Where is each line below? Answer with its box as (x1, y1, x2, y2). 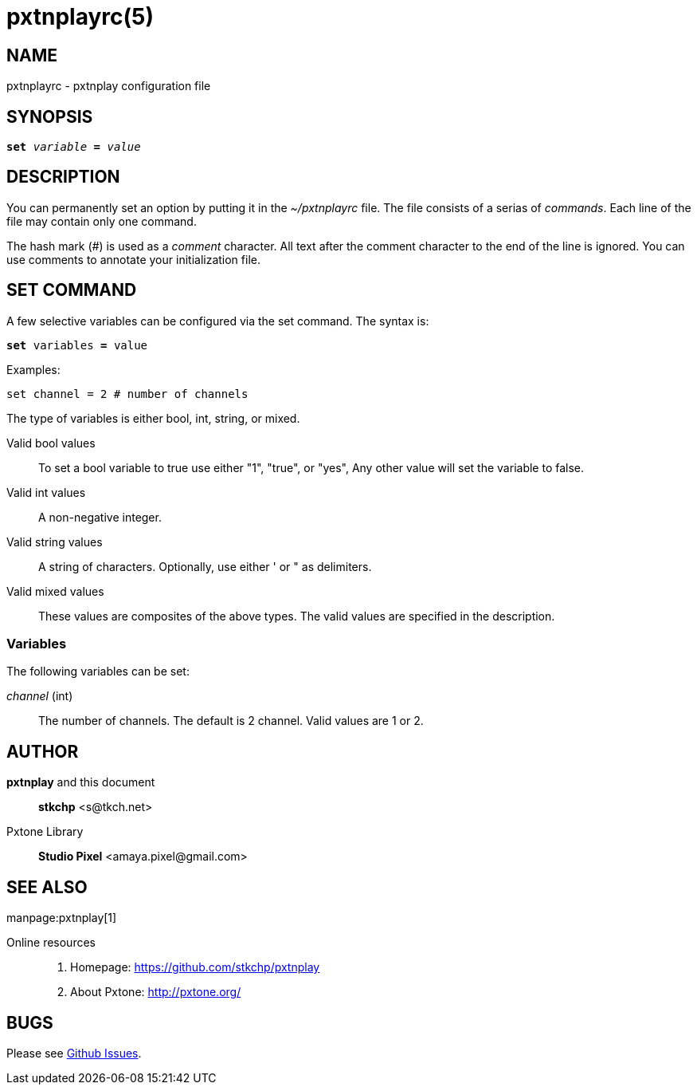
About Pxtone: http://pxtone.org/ (70, 985, 241, 999)
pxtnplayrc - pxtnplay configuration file (6, 79, 211, 93)
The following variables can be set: (6, 664, 190, 679)
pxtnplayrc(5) (6, 3, 155, 30)
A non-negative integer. (38, 510, 162, 524)
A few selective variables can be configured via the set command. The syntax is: (6, 313, 429, 328)
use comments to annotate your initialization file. (6, 252, 260, 266)
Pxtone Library (6, 825, 84, 839)
